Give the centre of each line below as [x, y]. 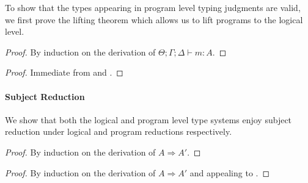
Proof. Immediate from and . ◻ [64, 72]
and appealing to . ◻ [230, 172]
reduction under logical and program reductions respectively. [119, 131]
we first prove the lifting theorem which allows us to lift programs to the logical [154, 19]
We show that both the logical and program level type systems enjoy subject [148, 119]
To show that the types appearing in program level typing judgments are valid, [153, 7]
